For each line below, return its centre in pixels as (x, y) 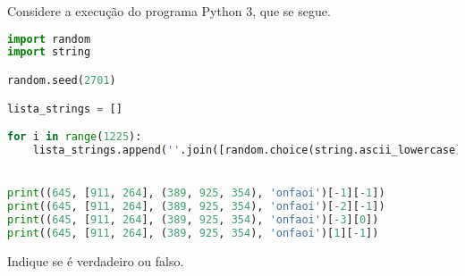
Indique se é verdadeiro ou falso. (96, 260)
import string (49, 52)
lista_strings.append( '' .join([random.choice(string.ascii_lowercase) (247, 150)
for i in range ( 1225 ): (75, 137)
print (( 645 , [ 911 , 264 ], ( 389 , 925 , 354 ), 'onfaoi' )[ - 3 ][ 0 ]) (193, 219)
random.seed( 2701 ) (62, 80)
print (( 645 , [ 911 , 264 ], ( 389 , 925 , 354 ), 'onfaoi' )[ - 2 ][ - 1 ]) (196, 206)
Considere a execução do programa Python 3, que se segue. (169, 11)
